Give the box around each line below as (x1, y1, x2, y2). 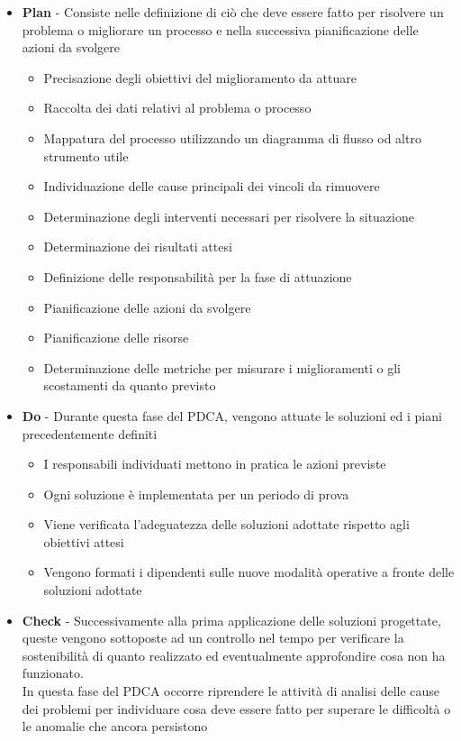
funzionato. (22, 663, 84, 682)
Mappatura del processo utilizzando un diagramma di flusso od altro (43, 128, 421, 147)
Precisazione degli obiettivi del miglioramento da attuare (43, 68, 357, 87)
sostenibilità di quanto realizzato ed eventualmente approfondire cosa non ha (22, 645, 446, 664)
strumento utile (43, 146, 129, 165)
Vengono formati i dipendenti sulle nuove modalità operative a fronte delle (43, 563, 455, 581)
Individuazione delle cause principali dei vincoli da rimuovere (43, 177, 380, 196)
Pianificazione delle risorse (43, 328, 189, 347)
